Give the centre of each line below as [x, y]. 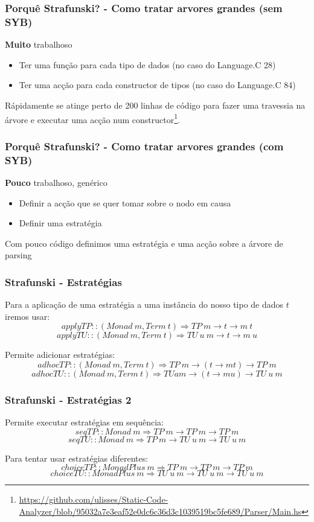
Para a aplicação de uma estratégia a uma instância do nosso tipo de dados [144, 304]
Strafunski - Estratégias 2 [68, 399]
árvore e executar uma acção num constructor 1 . [92, 118]
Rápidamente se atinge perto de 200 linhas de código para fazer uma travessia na [155, 105]
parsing [18, 255]
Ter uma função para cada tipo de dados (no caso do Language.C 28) [147, 64]
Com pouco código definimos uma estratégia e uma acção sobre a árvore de [144, 243]
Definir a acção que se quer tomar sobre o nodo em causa [125, 202]
